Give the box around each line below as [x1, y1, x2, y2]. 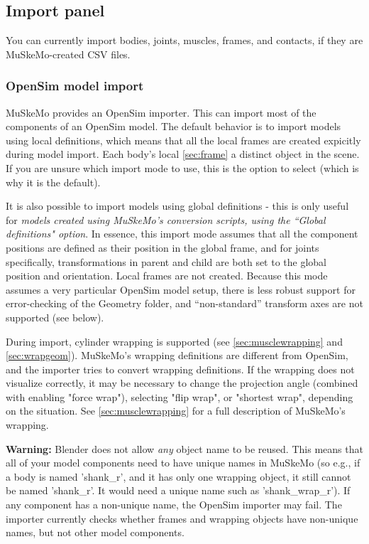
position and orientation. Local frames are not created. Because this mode [6, 268, 328, 283]
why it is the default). [6, 174, 101, 189]
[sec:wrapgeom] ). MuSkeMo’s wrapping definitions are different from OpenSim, [6, 348, 348, 363]
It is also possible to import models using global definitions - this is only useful [6, 198, 349, 213]
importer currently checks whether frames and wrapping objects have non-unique [6, 511, 358, 526]
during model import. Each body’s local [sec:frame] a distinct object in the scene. [6, 146, 360, 161]
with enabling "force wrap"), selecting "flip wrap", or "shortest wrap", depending [6, 389, 353, 404]
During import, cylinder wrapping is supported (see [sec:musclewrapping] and [6, 334, 343, 348]
